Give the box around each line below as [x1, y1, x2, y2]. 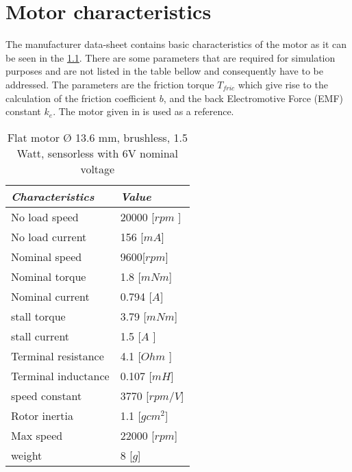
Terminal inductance [11, 367, 110, 384]
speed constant [11, 387, 82, 403]
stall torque [11, 308, 66, 324]
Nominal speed [11, 248, 82, 264]
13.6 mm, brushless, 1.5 [75, 129, 188, 145]
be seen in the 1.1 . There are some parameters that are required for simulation [5, 50, 336, 64]
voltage [80, 160, 115, 177]
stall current [11, 327, 70, 344]
